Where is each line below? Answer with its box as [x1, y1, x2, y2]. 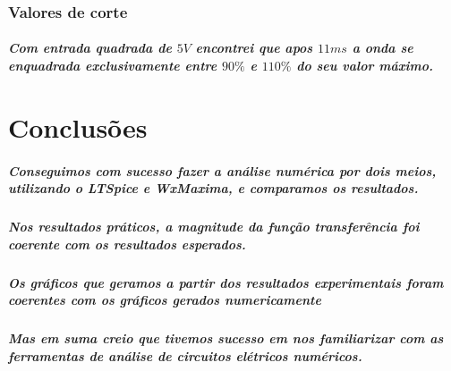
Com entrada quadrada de [8, 38, 172, 57]
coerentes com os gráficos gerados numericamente [8, 291, 321, 309]
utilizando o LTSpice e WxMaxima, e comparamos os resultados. [8, 179, 419, 198]
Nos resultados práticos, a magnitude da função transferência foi [8, 217, 420, 236]
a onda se [352, 38, 413, 57]
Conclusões [8, 108, 148, 145]
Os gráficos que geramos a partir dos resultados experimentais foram [8, 273, 444, 291]
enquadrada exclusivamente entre [8, 56, 217, 75]
